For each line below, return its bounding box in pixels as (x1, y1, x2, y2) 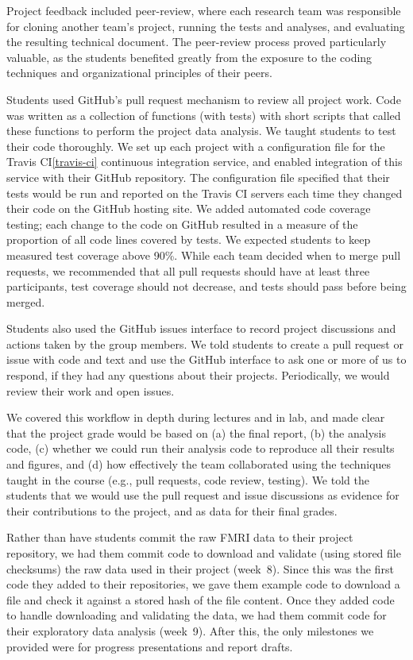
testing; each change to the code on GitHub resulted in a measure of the (6, 215, 358, 232)
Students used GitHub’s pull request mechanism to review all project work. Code (6, 91, 401, 107)
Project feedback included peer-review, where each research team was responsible (6, 2, 401, 18)
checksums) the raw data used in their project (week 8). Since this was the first (6, 560, 394, 577)
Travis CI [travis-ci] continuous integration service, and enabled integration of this (6, 153, 403, 170)
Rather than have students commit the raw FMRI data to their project (6, 529, 353, 546)
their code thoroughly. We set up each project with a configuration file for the (6, 137, 385, 154)
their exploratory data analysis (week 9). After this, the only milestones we (6, 622, 374, 639)
